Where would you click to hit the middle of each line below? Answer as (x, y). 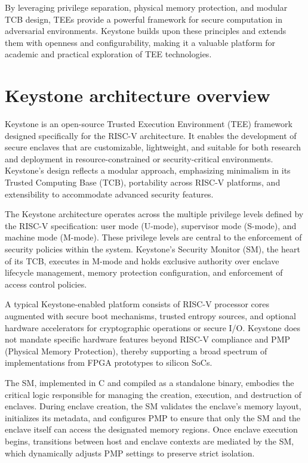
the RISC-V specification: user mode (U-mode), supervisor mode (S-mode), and (151, 225)
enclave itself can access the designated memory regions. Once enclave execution (151, 429)
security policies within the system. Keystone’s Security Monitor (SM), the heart (153, 249)
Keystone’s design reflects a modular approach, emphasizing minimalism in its (148, 170)
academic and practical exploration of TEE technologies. (108, 54)
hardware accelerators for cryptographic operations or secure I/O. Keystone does (153, 327)
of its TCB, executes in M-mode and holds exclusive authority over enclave (142, 260)
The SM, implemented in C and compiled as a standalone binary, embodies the (150, 382)
